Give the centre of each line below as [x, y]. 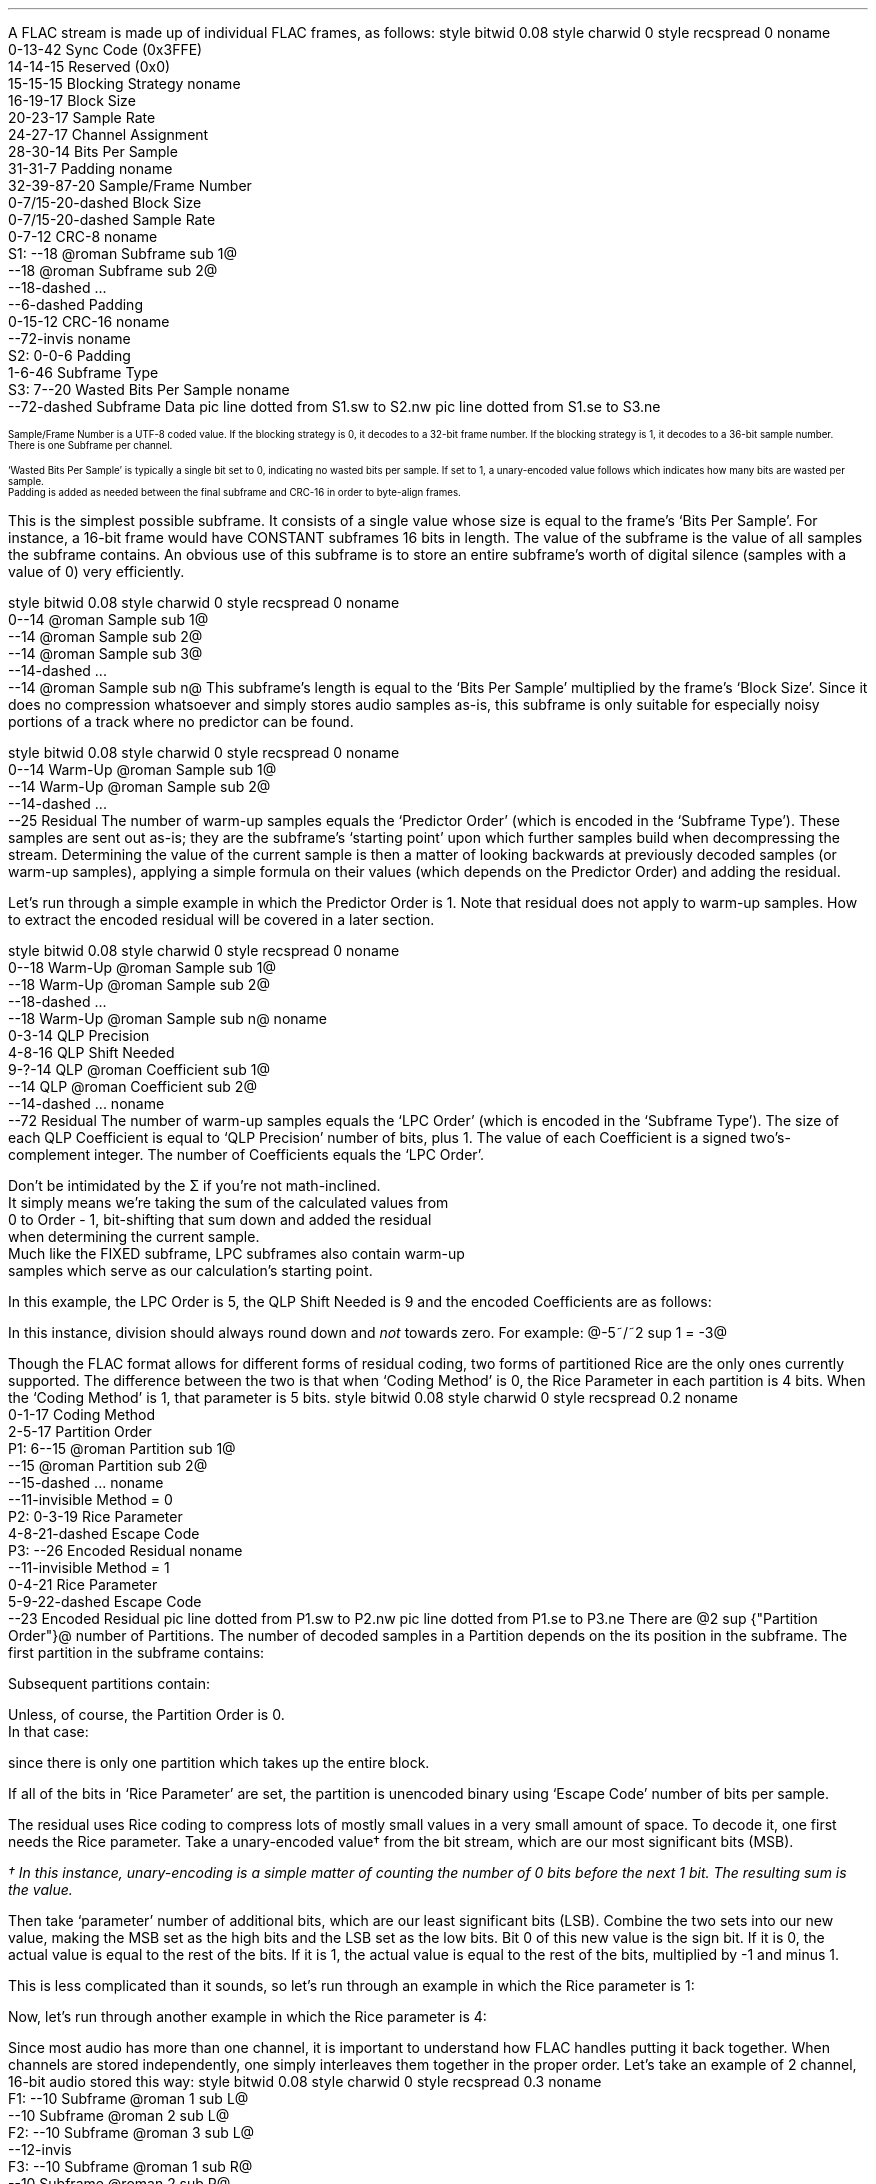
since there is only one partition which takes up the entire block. [219, 1762]
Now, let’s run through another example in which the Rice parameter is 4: [247, 2016]
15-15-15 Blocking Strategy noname [124, 83]
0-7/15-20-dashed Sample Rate [112, 219]
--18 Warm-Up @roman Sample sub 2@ [139, 984]
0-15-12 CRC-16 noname [89, 321]
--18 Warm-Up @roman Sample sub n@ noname [167, 1018]
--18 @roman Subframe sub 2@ [113, 270]
